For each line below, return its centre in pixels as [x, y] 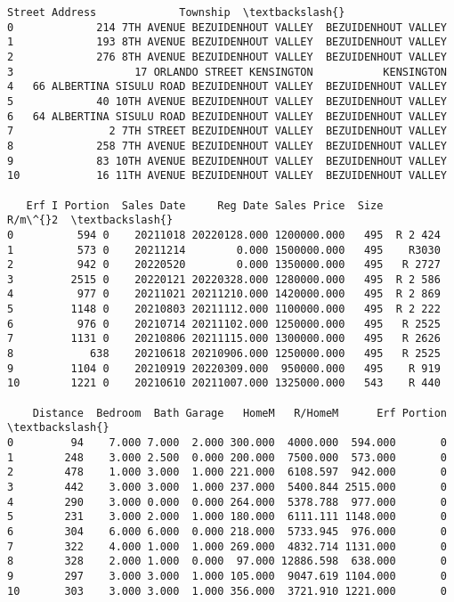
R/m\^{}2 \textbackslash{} [90, 220]
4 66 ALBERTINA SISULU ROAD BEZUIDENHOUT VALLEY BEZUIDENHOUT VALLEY [227, 87]
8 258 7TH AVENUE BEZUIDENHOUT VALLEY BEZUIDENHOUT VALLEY [227, 146]
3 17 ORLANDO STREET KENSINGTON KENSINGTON [227, 72]
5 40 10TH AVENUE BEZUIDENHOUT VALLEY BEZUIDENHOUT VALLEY [227, 101]
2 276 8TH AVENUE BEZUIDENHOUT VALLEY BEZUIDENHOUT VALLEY [227, 57]
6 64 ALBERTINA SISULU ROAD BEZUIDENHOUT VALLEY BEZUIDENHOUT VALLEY [227, 116]
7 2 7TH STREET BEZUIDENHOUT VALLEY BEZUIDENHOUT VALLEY [227, 131]
